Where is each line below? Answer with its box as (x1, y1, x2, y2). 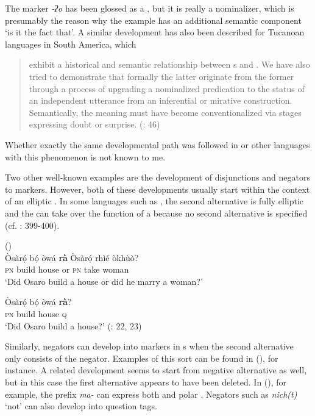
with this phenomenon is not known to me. (5, 150, 166, 163)
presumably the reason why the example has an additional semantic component (5, 13, 302, 26)
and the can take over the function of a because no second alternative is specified (5, 206, 308, 219)
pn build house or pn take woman (5, 263, 129, 276)
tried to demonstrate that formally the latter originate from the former (29, 70, 294, 82)
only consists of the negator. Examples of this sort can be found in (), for (5, 351, 278, 364)
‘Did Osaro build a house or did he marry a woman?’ (5, 274, 203, 287)
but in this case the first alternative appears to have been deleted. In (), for (5, 376, 287, 389)
